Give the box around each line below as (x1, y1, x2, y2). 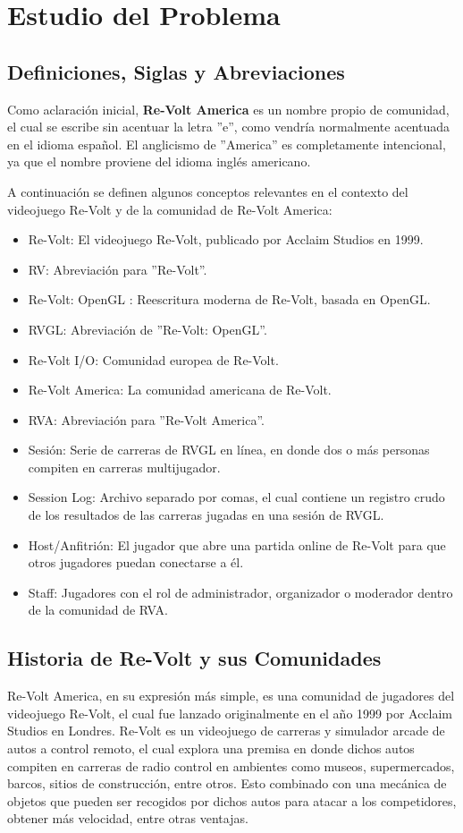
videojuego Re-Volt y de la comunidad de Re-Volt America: (7, 200, 333, 218)
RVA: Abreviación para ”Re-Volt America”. (28, 410, 265, 429)
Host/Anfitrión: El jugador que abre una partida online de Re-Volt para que (28, 535, 446, 554)
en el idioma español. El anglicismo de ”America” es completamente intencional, (7, 134, 446, 153)
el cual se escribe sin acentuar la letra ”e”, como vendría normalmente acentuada (7, 117, 450, 136)
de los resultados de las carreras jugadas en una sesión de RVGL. (28, 506, 384, 524)
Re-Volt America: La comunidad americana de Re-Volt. (28, 380, 332, 399)
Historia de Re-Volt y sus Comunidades (7, 644, 382, 672)
